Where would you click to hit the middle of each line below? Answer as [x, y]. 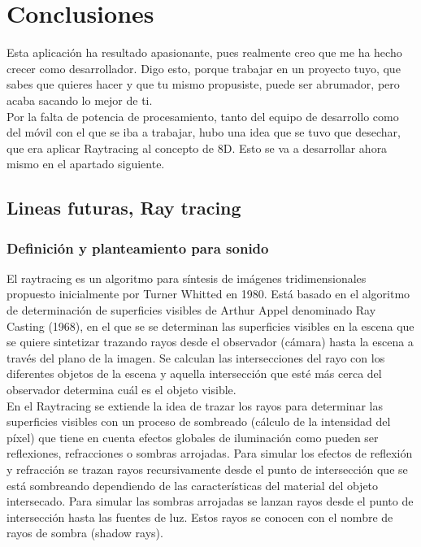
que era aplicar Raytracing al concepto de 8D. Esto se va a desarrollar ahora [197, 148]
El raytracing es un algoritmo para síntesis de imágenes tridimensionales [187, 278]
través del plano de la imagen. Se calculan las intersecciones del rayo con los [196, 357]
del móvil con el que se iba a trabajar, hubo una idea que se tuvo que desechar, [204, 132]
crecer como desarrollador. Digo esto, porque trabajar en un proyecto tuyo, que [204, 68]
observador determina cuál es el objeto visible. [122, 390]
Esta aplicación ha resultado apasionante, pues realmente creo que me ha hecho [204, 52]
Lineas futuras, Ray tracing [124, 208]
